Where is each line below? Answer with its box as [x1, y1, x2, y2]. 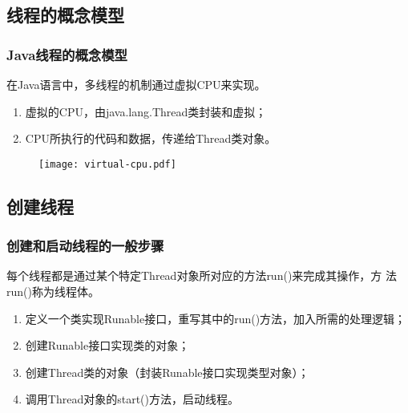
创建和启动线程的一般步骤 [6, 236, 164, 256]
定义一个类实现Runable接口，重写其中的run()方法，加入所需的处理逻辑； [25, 310, 406, 326]
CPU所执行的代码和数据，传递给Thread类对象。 [25, 130, 277, 147]
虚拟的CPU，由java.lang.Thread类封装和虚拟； [25, 103, 267, 119]
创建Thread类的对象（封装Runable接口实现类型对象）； [25, 363, 309, 380]
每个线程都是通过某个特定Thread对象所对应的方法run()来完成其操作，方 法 [6, 267, 397, 284]
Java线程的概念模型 [6, 44, 127, 64]
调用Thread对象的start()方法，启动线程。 [25, 391, 239, 407]
